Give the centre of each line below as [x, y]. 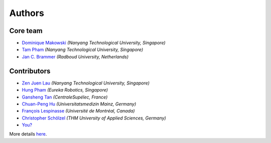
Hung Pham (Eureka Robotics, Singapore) [65, 90]
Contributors [30, 71]
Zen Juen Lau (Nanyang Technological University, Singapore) [86, 83]
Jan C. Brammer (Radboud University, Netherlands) [75, 56]
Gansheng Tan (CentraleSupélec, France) [65, 97]
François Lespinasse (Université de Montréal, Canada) [78, 111]
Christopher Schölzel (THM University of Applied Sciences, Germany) [94, 118]
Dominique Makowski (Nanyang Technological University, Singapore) [94, 43]
